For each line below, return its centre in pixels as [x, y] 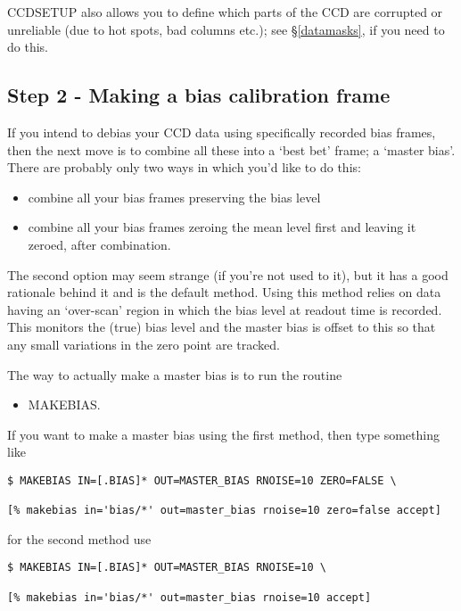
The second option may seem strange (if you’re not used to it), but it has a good [228, 274]
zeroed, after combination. [99, 244]
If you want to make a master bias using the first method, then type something [223, 434]
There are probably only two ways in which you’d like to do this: [184, 167]
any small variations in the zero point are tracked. [144, 344]
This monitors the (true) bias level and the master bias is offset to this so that [222, 327]
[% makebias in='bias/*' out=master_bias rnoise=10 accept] [189, 597]
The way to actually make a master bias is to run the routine [175, 374]
